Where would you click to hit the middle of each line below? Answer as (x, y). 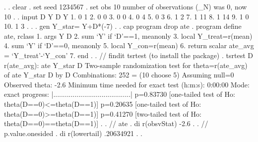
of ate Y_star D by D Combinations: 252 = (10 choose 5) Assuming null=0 (119, 75)
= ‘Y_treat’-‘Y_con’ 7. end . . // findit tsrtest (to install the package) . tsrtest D (129, 55)
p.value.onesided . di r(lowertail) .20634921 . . (73, 133)
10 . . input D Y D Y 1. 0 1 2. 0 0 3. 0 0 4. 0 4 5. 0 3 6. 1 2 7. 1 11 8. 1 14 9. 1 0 (127, 16)
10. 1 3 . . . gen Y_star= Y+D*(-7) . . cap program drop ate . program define (123, 26)
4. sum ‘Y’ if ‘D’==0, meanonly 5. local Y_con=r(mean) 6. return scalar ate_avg (129, 45)
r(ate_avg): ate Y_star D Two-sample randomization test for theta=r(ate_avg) (126, 65)
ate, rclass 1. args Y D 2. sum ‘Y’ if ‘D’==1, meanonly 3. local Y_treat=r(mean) (128, 35)
